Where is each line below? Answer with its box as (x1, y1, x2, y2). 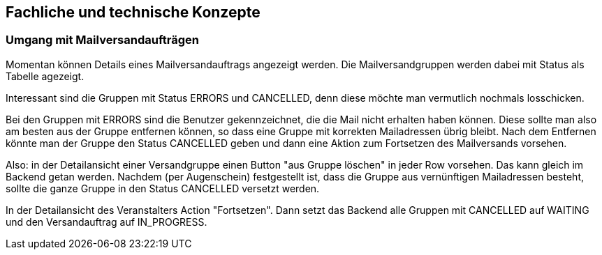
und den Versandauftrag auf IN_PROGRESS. (6, 215, 207, 228)
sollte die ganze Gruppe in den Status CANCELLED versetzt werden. (6, 182, 320, 194)
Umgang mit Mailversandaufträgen (6, 33, 199, 47)
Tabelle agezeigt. (6, 70, 85, 82)
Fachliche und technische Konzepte (6, 3, 260, 21)
